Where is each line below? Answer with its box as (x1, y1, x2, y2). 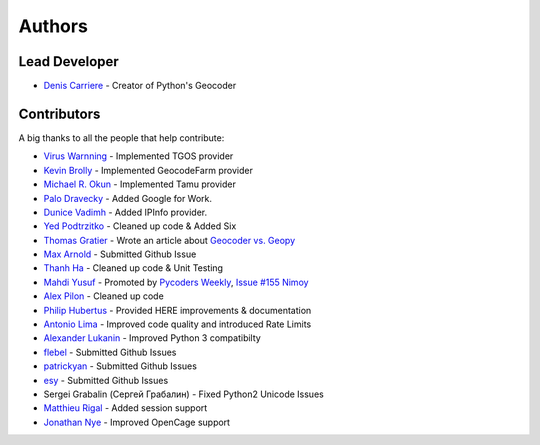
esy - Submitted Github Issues (43, 374, 169, 386)
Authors (18, 15, 89, 37)
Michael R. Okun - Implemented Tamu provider (43, 178, 237, 190)
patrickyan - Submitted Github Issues (43, 360, 197, 372)
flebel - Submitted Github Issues (43, 346, 177, 358)
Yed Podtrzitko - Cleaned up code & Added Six (43, 220, 237, 232)
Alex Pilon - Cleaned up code (43, 290, 164, 302)
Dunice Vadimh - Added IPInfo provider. (43, 206, 208, 218)
